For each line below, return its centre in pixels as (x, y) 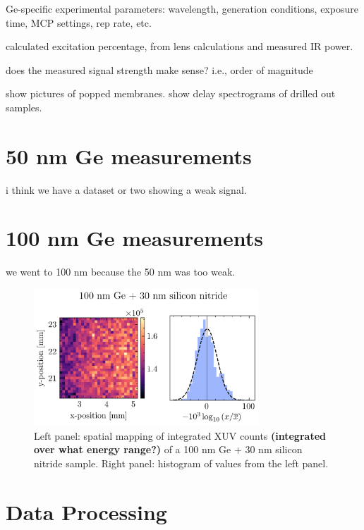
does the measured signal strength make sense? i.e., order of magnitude (159, 69)
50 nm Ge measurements (129, 155)
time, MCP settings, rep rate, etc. (79, 22)
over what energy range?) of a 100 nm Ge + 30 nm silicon (168, 449)
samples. (24, 107)
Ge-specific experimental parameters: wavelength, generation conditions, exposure (182, 8)
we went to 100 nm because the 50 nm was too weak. (121, 272)
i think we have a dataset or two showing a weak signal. (126, 189)
